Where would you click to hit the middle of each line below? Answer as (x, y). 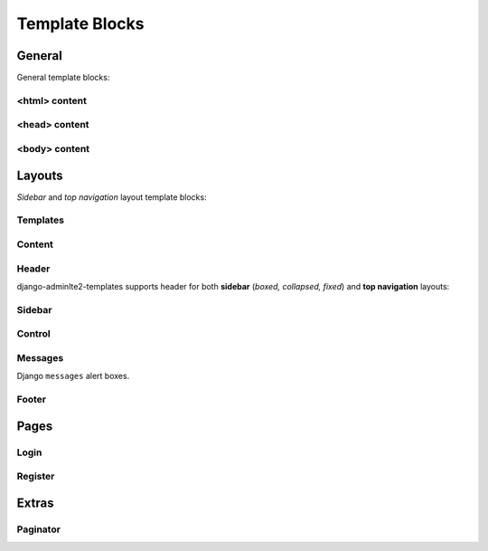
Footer (32, 399)
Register (36, 477)
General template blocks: (63, 78)
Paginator (38, 529)
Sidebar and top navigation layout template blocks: (112, 197)
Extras (35, 503)
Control (34, 334)
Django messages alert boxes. (73, 376)
